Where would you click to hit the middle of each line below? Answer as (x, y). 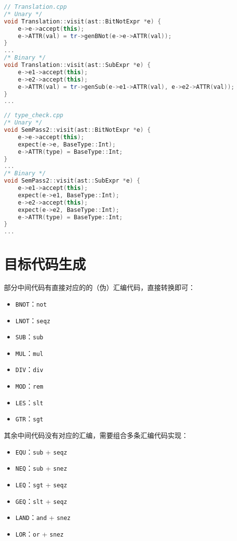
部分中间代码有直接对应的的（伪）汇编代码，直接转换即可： (99, 287)
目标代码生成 (45, 264)
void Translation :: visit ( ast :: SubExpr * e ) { (77, 65)
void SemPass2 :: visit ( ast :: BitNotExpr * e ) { (77, 130)
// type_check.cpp (34, 115)
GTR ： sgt (29, 419)
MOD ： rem (29, 386)
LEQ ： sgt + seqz (41, 484)
